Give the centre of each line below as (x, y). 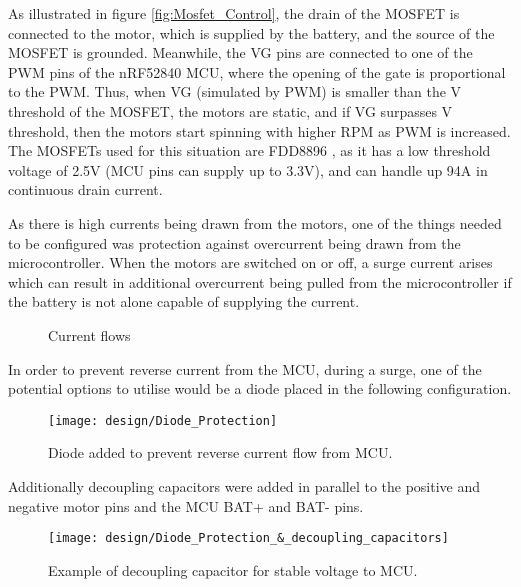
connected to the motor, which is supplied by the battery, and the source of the (251, 32)
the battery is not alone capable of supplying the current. (184, 301)
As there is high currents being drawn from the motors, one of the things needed (255, 222)
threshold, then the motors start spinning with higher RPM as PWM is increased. (259, 130)
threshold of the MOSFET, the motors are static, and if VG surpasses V (230, 110)
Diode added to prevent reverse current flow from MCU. (220, 452)
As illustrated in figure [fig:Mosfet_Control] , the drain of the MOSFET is (234, 13)
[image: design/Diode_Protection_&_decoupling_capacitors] (248, 538)
